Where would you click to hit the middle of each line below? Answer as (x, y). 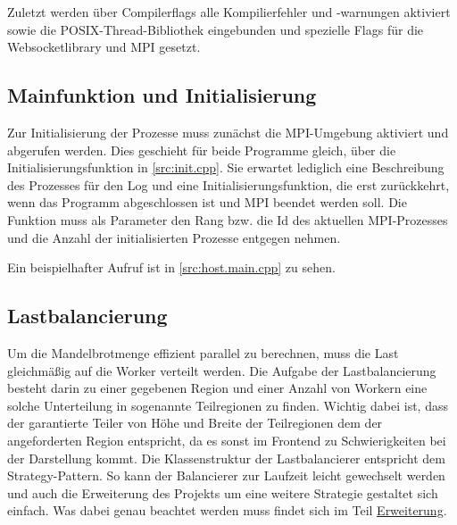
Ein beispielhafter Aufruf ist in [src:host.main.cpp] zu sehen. (171, 267)
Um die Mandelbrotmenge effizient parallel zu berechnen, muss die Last (203, 352)
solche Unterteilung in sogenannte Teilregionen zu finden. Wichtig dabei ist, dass (228, 405)
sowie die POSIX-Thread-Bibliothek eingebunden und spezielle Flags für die (216, 29)
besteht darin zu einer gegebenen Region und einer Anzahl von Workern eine (217, 388)
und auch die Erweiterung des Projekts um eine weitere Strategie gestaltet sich (223, 492)
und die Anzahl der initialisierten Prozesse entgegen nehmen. (174, 237)
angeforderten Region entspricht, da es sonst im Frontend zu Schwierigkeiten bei (227, 440)
